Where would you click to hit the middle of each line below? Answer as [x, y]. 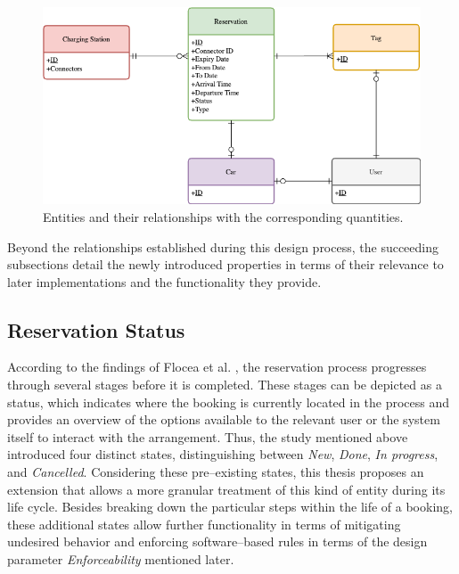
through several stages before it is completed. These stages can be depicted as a [225, 385]
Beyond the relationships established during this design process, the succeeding [223, 246]
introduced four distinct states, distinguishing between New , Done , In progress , [223, 454]
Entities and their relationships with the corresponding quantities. [223, 216]
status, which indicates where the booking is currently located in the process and [229, 402]
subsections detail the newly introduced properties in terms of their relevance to [225, 264]
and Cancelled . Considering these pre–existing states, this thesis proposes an [216, 472]
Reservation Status [96, 329]
